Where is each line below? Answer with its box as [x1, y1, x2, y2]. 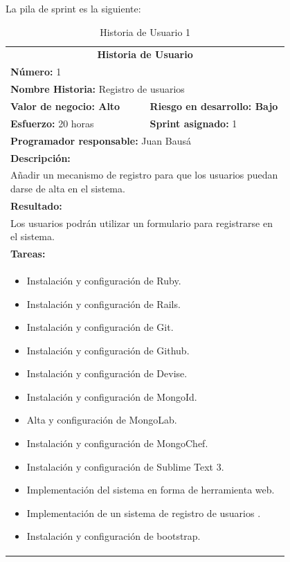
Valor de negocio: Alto [10, 98, 120, 113]
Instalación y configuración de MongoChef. [26, 436, 208, 451]
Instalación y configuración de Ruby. [26, 273, 181, 287]
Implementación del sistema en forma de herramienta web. [26, 482, 275, 497]
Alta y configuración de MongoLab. [26, 413, 177, 427]
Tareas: [10, 246, 46, 261]
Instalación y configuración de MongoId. [26, 389, 197, 404]
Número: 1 [10, 64, 62, 79]
